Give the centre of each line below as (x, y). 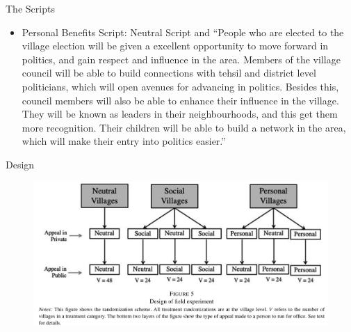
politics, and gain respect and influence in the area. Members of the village (181, 59)
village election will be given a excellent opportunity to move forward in (175, 46)
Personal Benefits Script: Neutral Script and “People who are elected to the (183, 32)
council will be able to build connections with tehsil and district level (169, 73)
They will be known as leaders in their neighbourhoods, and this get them (180, 114)
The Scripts (30, 8)
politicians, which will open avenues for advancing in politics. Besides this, (180, 86)
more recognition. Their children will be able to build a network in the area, (184, 127)
